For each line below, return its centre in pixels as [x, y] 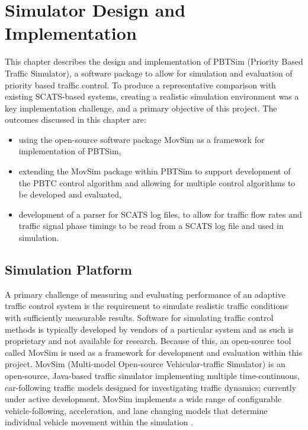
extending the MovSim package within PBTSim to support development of [155, 171]
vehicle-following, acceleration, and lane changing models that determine [136, 410]
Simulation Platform [68, 270]
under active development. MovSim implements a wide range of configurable [143, 399]
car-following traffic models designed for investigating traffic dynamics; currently [151, 387]
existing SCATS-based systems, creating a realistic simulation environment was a [152, 96]
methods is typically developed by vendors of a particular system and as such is [149, 329]
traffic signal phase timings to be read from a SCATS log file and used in [151, 226]
